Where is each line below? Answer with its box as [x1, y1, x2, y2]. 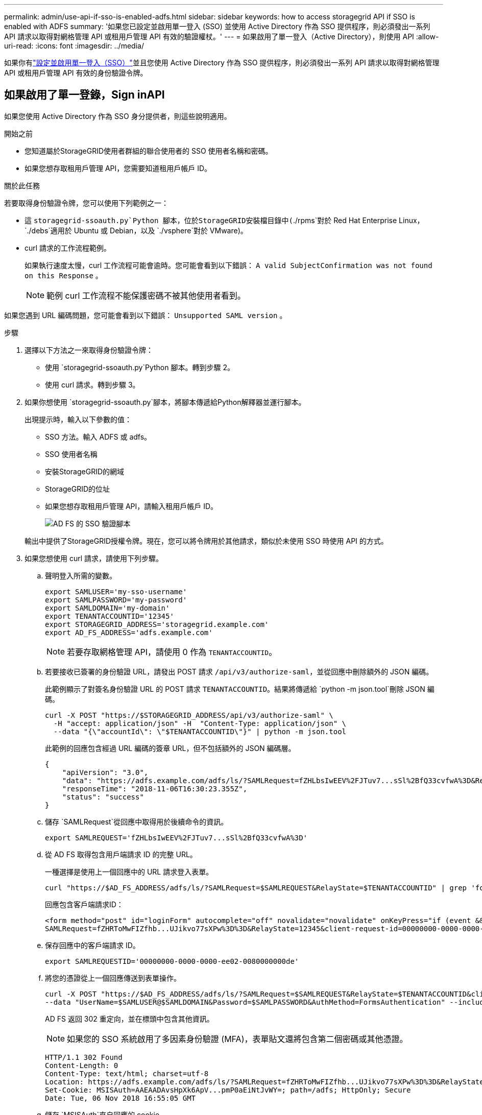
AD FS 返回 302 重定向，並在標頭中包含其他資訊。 [45, 1014, 214, 1023]
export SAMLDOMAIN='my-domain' [45, 603, 170, 612]
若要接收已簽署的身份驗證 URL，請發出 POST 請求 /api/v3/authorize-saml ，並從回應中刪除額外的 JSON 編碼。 [45, 667, 433, 676]
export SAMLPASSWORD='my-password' [45, 595, 187, 604]
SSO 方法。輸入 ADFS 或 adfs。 [45, 432, 152, 441]
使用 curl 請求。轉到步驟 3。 [45, 380, 140, 389]
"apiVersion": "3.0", [62, 768, 149, 777]
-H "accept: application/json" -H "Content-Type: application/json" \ [53, 719, 347, 728]
